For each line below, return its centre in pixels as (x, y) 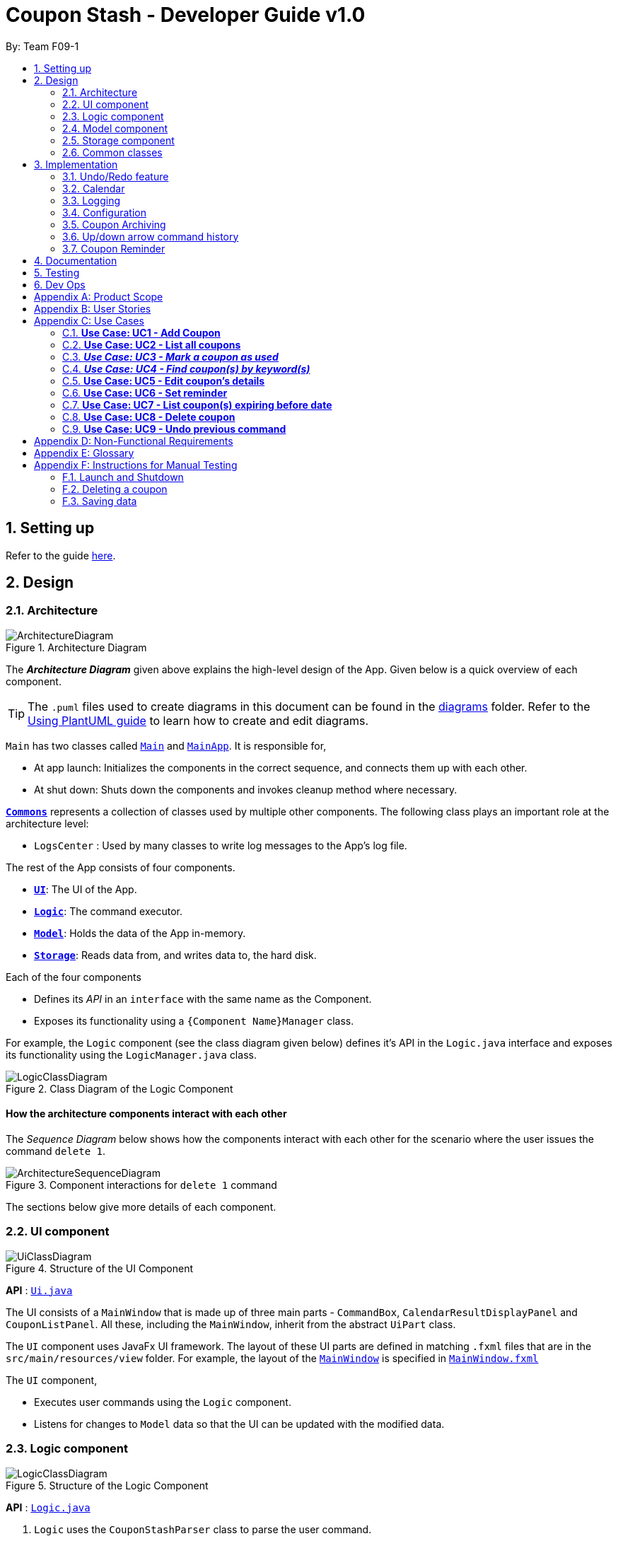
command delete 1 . (56, 1151)
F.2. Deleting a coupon (115, 489)
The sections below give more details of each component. (141, 1207)
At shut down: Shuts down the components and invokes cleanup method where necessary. (246, 789)
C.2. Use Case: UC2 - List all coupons (152, 344)
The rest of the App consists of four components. (121, 867)
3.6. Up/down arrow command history (151, 236)
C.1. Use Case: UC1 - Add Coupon (141, 332)
